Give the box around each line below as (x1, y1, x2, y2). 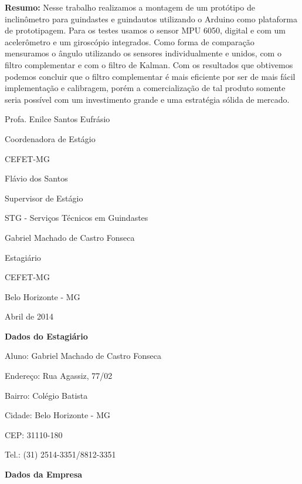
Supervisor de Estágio (5, 191, 83, 204)
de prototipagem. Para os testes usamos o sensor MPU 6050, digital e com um (5, 24, 286, 36)
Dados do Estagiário (5, 330, 88, 342)
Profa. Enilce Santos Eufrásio (5, 113, 110, 125)
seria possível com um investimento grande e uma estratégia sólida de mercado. (5, 93, 290, 105)
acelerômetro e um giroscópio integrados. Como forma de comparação (5, 35, 255, 48)
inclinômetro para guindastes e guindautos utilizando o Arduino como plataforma (5, 12, 297, 25)
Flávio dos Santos (5, 172, 68, 184)
